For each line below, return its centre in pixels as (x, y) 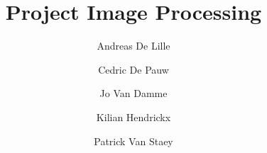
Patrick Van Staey (133, 141)
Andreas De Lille (133, 46)
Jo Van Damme (133, 93)
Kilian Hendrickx (133, 117)
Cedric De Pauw (133, 69)
